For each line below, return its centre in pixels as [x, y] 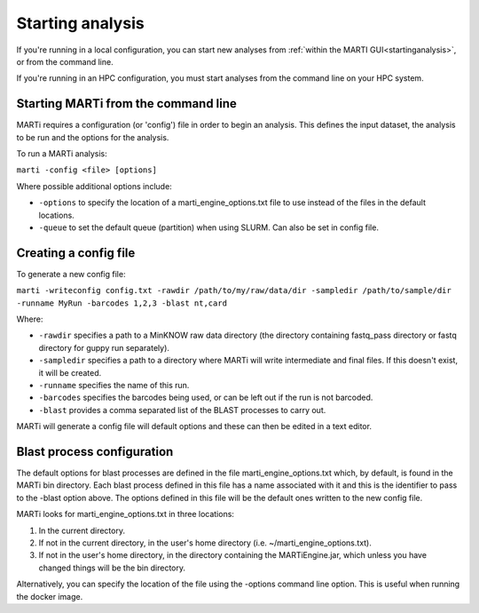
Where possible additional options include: [94, 186]
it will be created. [70, 372]
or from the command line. [65, 61]
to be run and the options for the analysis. [93, 137]
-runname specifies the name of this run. [114, 385]
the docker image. [50, 596]
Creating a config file [76, 253]
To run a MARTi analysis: [62, 154]
